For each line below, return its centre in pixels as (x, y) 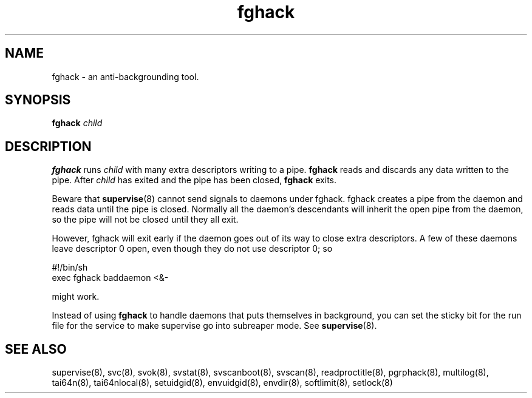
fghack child (77, 123)
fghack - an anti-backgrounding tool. (125, 76)
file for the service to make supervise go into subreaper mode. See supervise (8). (214, 326)
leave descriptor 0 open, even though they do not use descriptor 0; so (192, 249)
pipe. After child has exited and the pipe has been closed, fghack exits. (194, 180)
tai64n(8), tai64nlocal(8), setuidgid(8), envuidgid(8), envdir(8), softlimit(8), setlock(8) (222, 383)
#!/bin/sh (70, 268)
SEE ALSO (36, 349)
